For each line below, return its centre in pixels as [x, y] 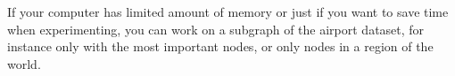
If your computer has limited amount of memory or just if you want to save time [228, 11]
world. [24, 63]
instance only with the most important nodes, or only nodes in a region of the [220, 46]
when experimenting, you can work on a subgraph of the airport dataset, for [216, 29]
